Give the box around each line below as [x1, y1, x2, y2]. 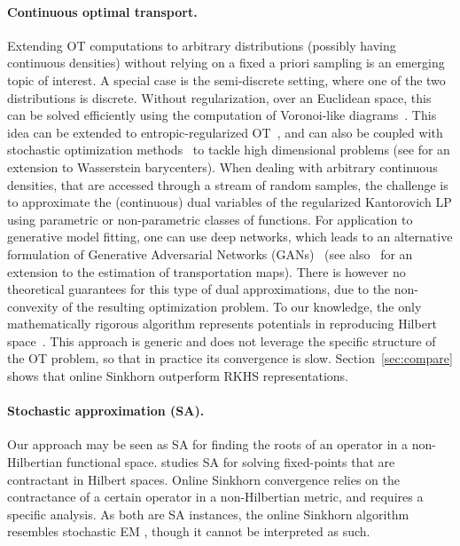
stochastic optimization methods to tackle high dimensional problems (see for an [7, 140, 450, 159]
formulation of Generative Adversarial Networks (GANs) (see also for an [7, 244, 413, 263]
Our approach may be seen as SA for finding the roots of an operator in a [7, 435, 409, 454]
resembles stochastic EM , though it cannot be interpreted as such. [7, 522, 370, 541]
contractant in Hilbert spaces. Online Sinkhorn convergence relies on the [7, 470, 400, 488]
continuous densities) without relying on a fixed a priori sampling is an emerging [7, 53, 445, 72]
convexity [7, 297, 58, 315]
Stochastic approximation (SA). [7, 401, 205, 420]
